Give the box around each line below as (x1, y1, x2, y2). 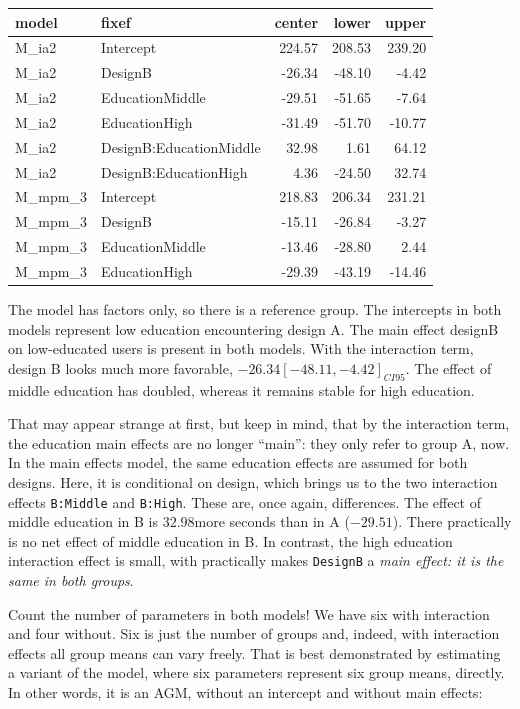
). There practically (392, 511, 512, 532)
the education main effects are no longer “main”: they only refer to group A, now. (8, 432, 510, 453)
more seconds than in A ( (194, 511, 350, 532)
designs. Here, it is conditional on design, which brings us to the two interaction (8, 471, 498, 492)
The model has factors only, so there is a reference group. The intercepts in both (8, 299, 502, 320)
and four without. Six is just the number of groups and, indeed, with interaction (8, 623, 500, 644)
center (274, 11, 319, 32)
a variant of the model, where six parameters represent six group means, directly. (8, 662, 505, 683)
